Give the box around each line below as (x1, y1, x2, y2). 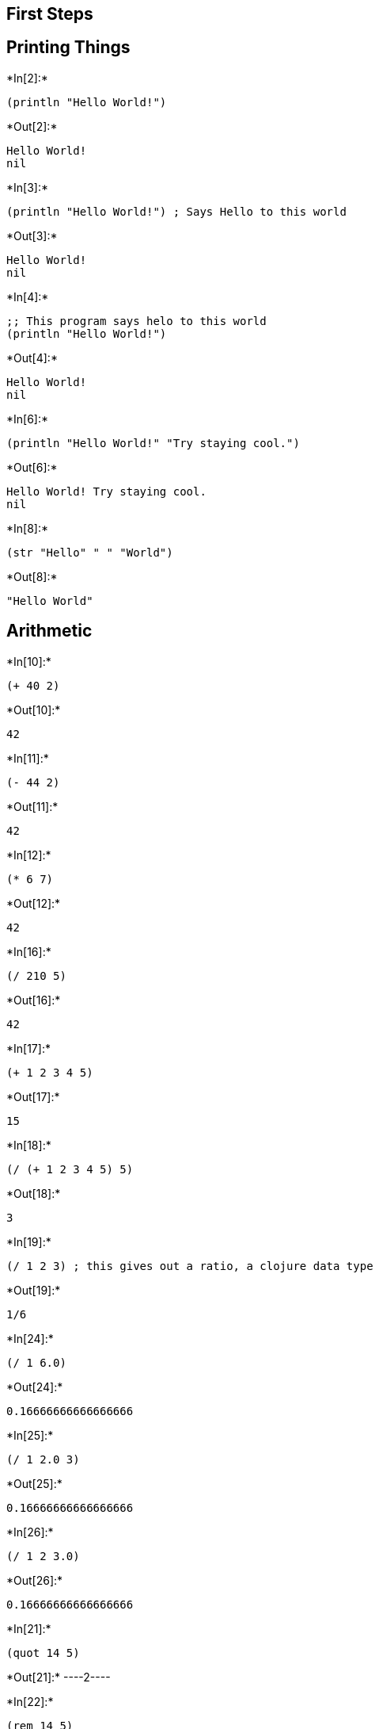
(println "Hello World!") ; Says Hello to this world (6, 205, 347, 218)
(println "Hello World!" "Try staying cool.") (6, 436, 300, 449)
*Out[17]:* (6, 1089, 60, 1104)
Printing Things (6, 37, 131, 58)
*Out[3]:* (6, 228, 58, 243)
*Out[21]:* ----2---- (6, 1670, 111, 1684)
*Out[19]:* (6, 1283, 61, 1297)
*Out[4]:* (6, 350, 58, 365)
